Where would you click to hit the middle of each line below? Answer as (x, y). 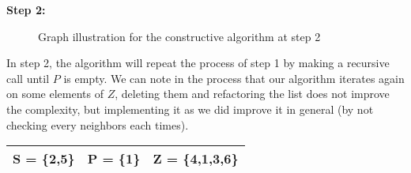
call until (28, 78)
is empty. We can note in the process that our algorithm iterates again (234, 78)
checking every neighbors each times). (98, 124)
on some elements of (55, 94)
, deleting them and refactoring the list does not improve (252, 94)
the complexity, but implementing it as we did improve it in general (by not (190, 109)
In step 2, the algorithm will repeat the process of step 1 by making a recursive (198, 63)
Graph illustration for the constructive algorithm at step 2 (179, 36)
